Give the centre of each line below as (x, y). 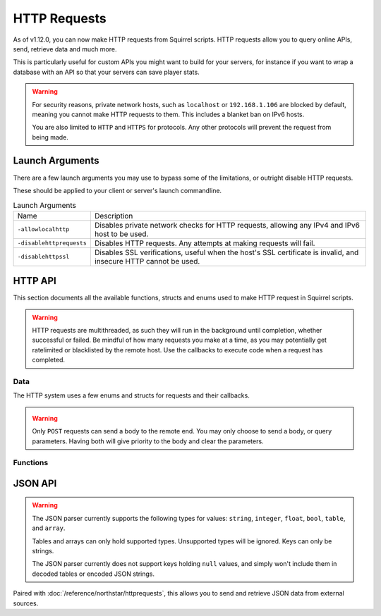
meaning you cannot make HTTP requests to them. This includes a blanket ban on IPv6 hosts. (168, 114)
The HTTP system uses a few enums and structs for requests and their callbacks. (131, 395)
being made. (50, 137)
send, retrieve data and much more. (65, 49)
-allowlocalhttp (43, 229)
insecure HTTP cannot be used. (147, 261)
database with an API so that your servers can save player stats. (107, 72)
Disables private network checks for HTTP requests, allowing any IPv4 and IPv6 (227, 225)
